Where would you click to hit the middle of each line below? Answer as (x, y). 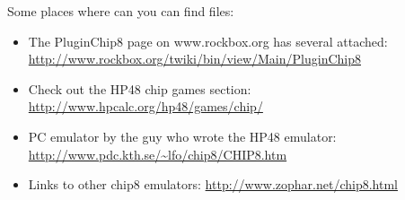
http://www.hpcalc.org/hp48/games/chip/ (145, 106)
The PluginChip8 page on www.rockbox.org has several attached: (208, 41)
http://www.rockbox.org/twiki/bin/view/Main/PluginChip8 (194, 59)
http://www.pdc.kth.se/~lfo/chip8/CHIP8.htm (158, 154)
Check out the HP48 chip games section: (140, 88)
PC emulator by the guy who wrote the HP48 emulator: (182, 136)
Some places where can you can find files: (121, 11)
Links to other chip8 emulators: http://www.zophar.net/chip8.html (213, 184)
